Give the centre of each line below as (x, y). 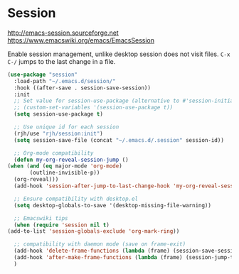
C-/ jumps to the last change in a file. (62, 61)
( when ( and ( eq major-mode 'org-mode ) (65, 166)
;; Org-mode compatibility (54, 153)
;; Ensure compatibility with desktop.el (76, 199)
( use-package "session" (43, 75)
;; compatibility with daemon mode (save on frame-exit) (100, 244)
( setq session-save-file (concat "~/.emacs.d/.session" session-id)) (119, 140)
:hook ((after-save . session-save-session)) (83, 88)
